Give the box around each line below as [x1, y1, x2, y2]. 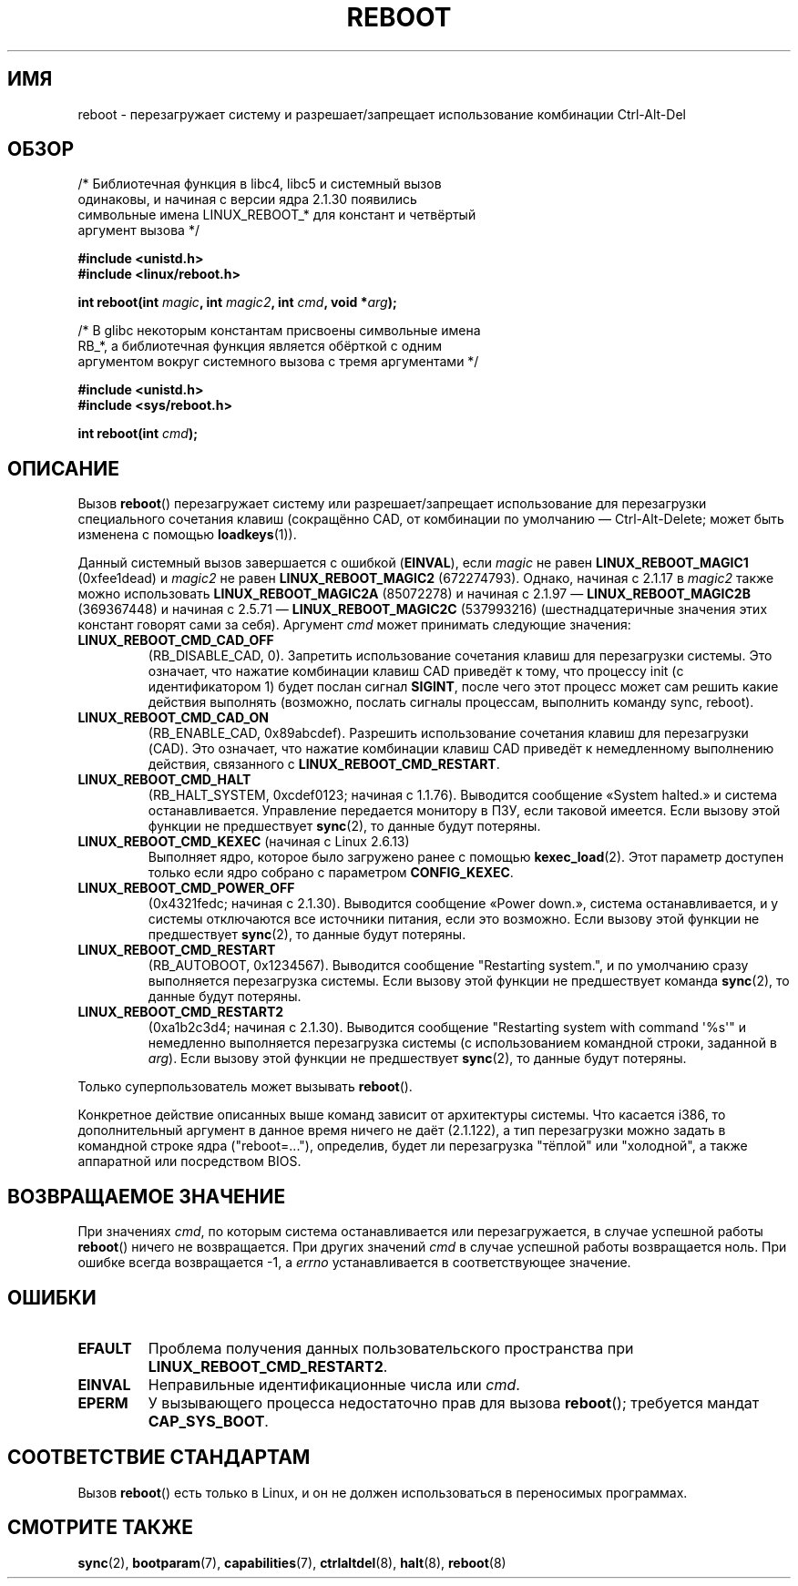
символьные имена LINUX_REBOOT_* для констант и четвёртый [77, 207, 476, 223]
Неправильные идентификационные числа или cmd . [148, 1375, 520, 1394]
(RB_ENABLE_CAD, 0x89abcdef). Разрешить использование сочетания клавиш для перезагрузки [148, 725, 749, 742]
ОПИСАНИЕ [7, 456, 119, 480]
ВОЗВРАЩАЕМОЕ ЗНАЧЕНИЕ [7, 1184, 286, 1208]
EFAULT [77, 1338, 132, 1357]
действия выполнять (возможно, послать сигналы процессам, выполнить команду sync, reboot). [148, 694, 754, 711]
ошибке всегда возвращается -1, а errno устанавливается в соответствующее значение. [77, 1254, 631, 1271]
